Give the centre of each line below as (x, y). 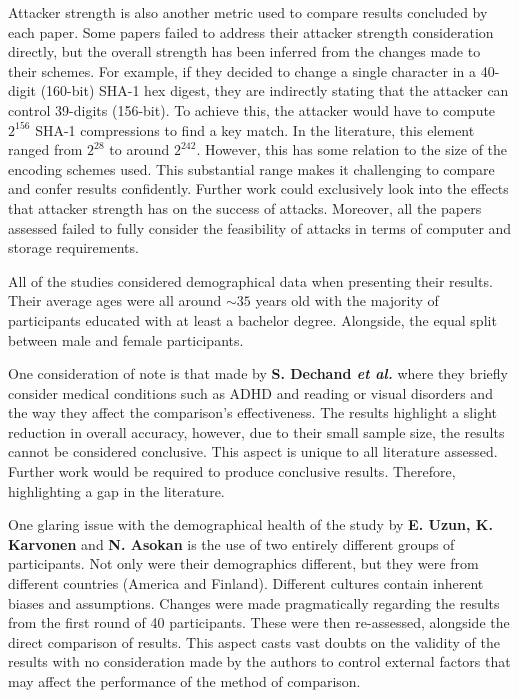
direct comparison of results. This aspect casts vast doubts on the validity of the (254, 641)
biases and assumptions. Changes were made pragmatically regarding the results (254, 602)
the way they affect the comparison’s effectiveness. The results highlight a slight (252, 412)
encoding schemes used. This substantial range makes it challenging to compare (251, 168)
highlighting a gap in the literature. (116, 490)
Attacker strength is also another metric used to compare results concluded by (248, 12)
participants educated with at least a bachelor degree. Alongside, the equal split (252, 319)
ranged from (45, 149)
